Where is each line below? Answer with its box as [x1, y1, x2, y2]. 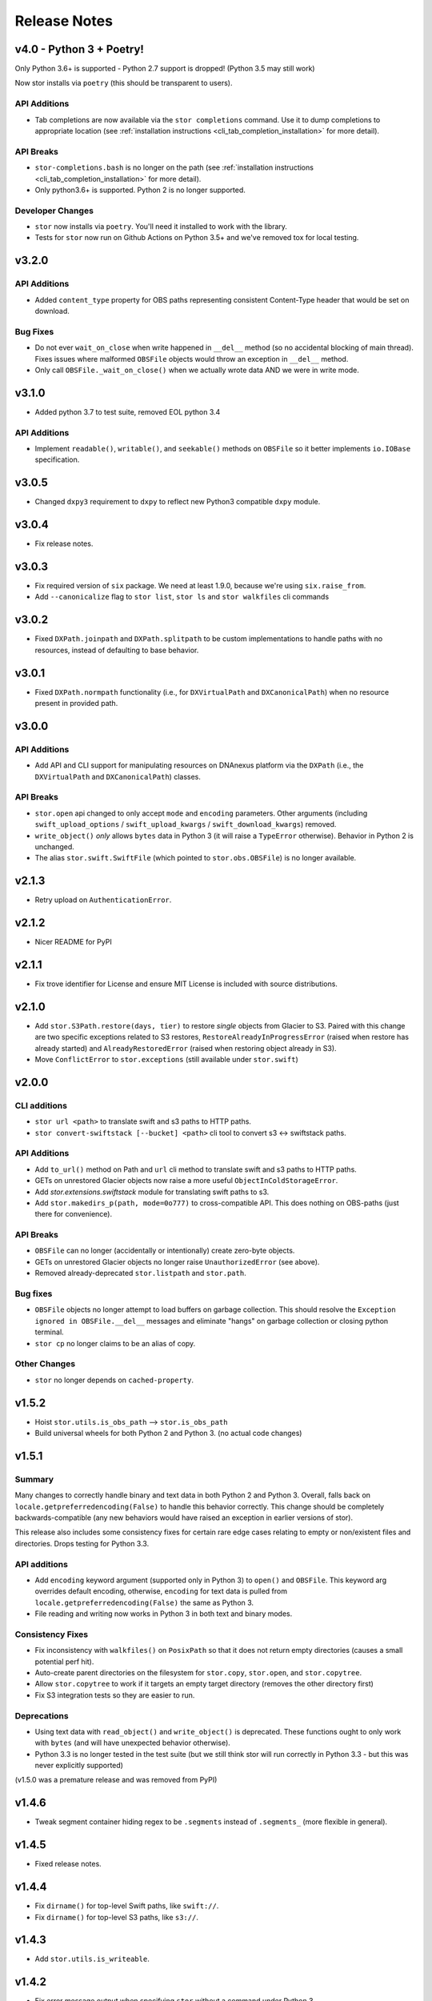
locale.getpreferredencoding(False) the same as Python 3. [34, 1598, 254, 1607]
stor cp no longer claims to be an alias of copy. [34, 1338, 196, 1348]
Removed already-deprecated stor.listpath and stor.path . [34, 1269, 247, 1278]
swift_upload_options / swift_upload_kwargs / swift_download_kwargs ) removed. [34, 820, 337, 829]
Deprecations [14, 1710, 69, 1721]
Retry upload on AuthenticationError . [34, 895, 172, 904]
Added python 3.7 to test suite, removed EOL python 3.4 [34, 407, 221, 416]
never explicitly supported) [34, 1761, 124, 1770]
